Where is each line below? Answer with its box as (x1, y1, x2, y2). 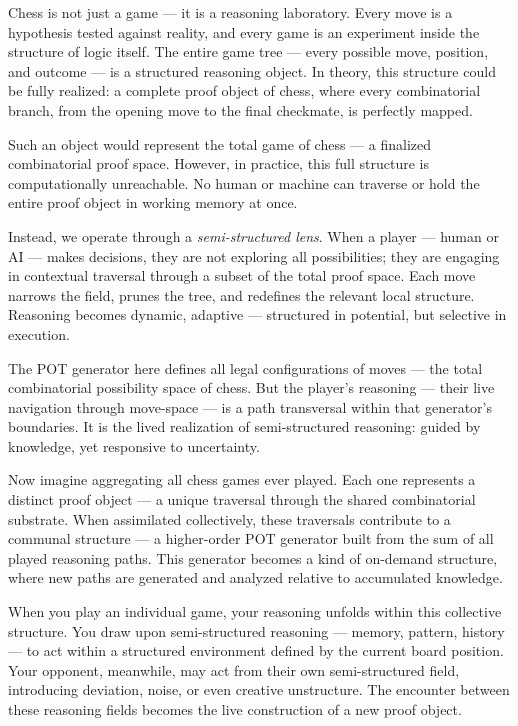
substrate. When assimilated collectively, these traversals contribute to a (8, 508, 451, 529)
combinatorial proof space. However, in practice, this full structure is (8, 153, 429, 174)
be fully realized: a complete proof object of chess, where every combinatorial (8, 80, 481, 101)
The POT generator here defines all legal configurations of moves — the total (8, 357, 483, 378)
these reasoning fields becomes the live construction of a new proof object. (8, 699, 462, 719)
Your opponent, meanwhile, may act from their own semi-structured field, (8, 659, 460, 680)
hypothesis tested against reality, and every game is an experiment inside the (8, 21, 480, 42)
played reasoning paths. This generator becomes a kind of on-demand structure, (8, 547, 498, 568)
